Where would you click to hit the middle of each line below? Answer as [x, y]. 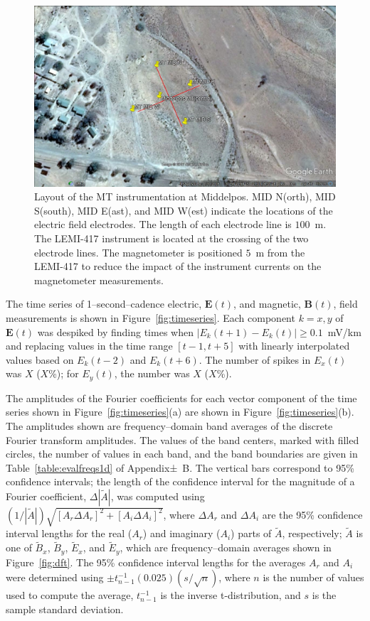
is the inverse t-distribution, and [231, 595]
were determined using [55, 577]
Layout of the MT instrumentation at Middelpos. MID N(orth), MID [185, 196]
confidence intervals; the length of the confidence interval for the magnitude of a [180, 481]
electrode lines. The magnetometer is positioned [138, 252]
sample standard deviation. [65, 609]
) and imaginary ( [181, 533]
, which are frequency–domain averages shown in [226, 547]
